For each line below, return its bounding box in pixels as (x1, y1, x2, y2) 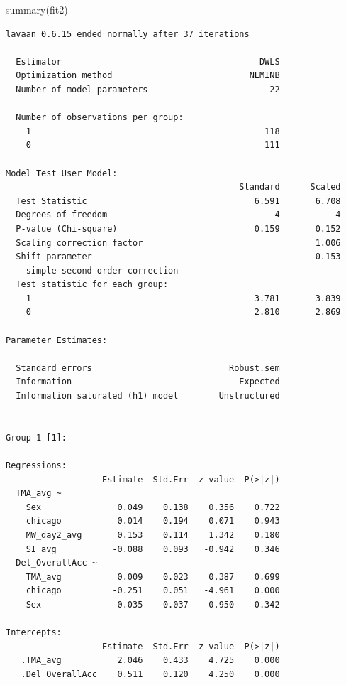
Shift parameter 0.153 (16, 252, 341, 262)
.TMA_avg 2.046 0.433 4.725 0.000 (21, 655, 280, 666)
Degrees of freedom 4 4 (16, 210, 341, 220)
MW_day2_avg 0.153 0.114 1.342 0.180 (26, 529, 280, 540)
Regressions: (6, 460, 67, 470)
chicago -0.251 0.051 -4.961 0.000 (26, 586, 280, 596)
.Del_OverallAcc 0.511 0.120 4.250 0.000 (21, 669, 280, 679)
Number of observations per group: (16, 112, 184, 123)
